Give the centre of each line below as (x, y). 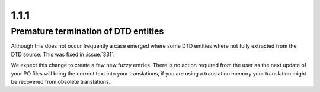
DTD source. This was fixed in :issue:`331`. (63, 54)
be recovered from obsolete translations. (61, 81)
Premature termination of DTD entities (87, 31)
